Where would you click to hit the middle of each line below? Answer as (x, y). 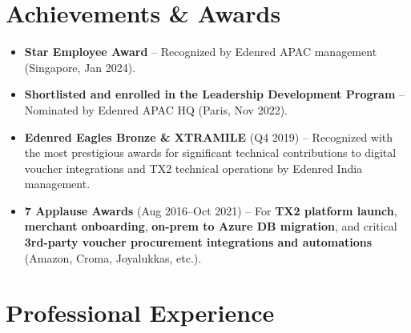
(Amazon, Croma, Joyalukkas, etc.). (113, 257)
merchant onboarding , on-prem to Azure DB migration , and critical (211, 226)
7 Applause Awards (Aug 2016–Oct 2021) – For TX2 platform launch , (211, 210)
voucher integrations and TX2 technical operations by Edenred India (193, 168)
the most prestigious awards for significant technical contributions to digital (210, 152)
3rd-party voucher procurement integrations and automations (198, 242)
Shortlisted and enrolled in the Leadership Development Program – (215, 94)
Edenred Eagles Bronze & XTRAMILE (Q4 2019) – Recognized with (209, 136)
